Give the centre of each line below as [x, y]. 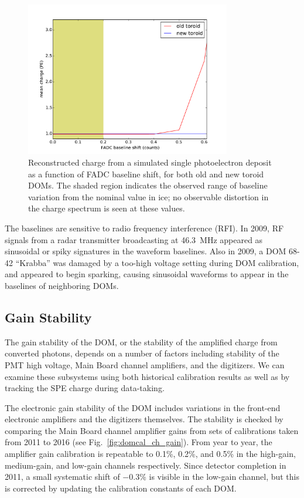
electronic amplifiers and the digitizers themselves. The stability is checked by [144, 419]
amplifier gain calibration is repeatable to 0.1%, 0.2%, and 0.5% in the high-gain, [150, 454]
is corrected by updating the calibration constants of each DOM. [121, 488]
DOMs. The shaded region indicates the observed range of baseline [148, 185]
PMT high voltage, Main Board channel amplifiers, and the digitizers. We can [145, 364]
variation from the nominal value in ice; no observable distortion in [148, 196]
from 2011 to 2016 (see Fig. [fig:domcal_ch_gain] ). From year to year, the [139, 442]
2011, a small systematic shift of [62, 477]
